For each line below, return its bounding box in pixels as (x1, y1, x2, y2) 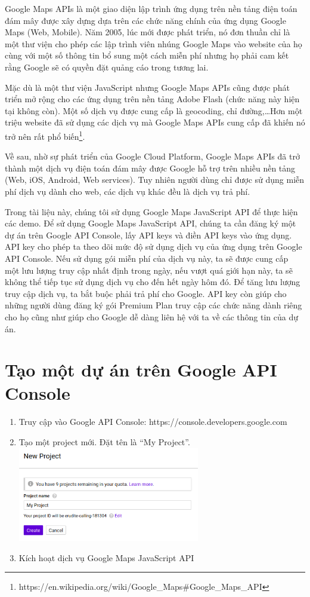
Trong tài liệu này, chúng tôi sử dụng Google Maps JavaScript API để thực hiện (5, 205, 298, 218)
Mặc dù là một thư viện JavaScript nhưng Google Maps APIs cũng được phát (5, 81, 290, 93)
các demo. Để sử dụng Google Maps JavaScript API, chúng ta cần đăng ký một (5, 217, 296, 229)
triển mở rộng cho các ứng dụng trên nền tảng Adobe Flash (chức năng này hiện (5, 93, 300, 105)
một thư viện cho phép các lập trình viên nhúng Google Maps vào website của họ (5, 37, 302, 50)
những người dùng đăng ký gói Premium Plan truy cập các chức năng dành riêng (5, 299, 302, 311)
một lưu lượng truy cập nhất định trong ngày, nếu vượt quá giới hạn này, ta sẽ (5, 264, 293, 276)
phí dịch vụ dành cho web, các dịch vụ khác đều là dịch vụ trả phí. (5, 185, 250, 197)
